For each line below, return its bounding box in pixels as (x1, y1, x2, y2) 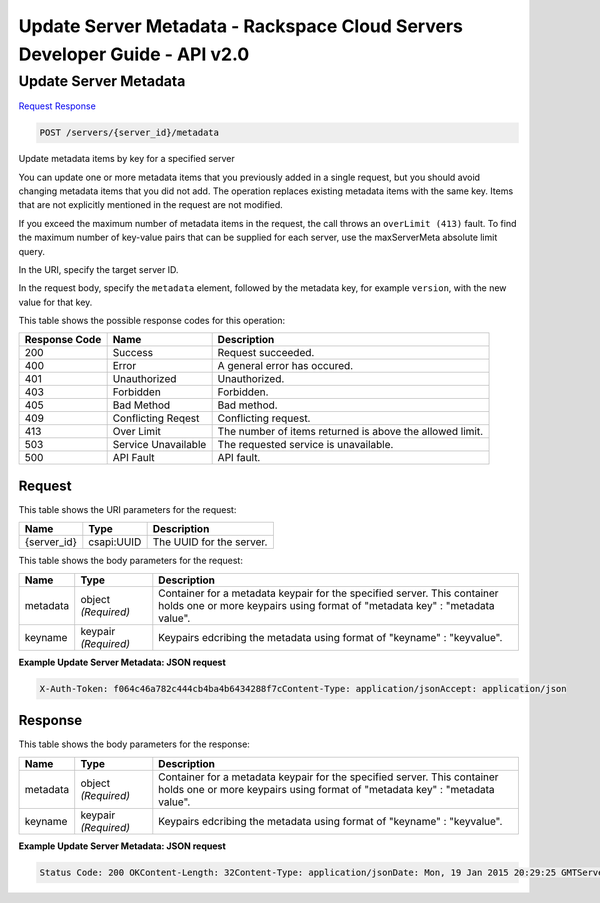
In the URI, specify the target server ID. (18, 263, 179, 275)
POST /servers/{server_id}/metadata (39, 127, 220, 139)
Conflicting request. (217, 411, 311, 425)
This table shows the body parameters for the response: (18, 738, 250, 750)
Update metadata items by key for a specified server (18, 153, 235, 165)
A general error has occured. (217, 359, 354, 373)
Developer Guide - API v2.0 (18, 43, 250, 65)
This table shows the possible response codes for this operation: (18, 315, 286, 327)
